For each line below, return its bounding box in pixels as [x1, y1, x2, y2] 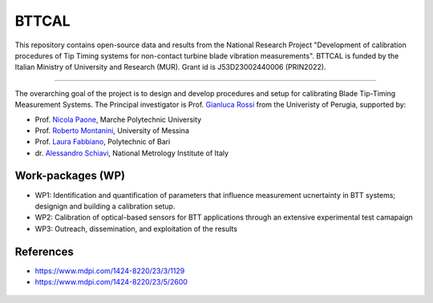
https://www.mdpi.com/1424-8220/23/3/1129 [34, 265, 185, 276]
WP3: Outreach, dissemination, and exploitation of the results [34, 224, 238, 233]
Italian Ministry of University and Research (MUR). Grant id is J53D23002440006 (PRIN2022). [14, 63, 326, 72]
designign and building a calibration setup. [34, 201, 176, 211]
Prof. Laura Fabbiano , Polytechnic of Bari [34, 137, 171, 147]
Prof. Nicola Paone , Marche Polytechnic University [34, 115, 202, 124]
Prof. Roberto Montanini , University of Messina [34, 125, 190, 135]
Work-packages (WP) [14, 169, 126, 183]
